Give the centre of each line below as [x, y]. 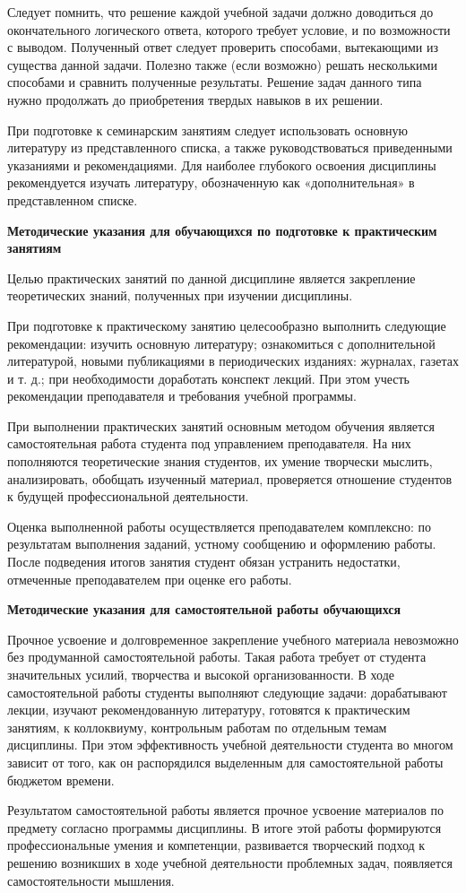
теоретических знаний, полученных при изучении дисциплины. [180, 295]
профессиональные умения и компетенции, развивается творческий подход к [216, 845]
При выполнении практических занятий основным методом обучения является [221, 425]
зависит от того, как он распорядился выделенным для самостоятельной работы [225, 762]
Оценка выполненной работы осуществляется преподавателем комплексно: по [220, 526]
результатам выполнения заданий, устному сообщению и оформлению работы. [222, 544]
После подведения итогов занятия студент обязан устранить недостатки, [204, 562]
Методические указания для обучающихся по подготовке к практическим [222, 230]
